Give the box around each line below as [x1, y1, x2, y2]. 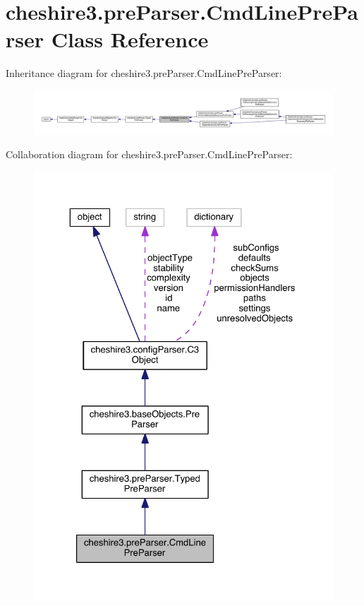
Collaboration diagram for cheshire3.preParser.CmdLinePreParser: [6, 147, 293, 162]
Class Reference [51, 25, 209, 54]
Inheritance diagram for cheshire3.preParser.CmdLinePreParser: [6, 66, 282, 81]
